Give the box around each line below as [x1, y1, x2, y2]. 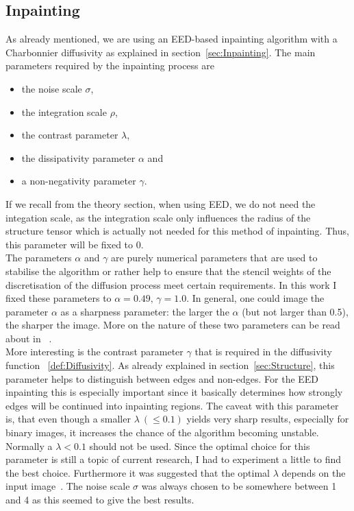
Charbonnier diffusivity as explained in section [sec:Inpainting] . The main [5, 45, 316, 59]
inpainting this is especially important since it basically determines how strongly [5, 385, 343, 399]
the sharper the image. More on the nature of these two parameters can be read [5, 318, 340, 332]
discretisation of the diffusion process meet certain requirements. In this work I [5, 277, 337, 292]
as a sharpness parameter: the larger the [60, 304, 229, 318]
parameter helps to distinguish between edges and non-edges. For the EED [5, 371, 319, 385]
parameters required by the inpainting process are [5, 58, 214, 73]
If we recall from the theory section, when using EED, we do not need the [5, 196, 316, 211]
